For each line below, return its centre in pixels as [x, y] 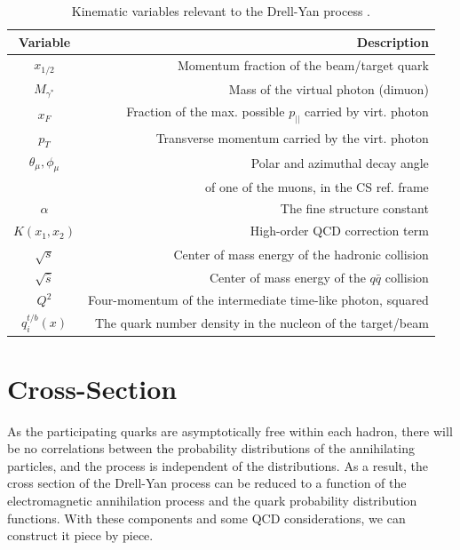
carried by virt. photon [367, 112]
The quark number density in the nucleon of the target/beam [262, 322]
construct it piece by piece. [80, 535]
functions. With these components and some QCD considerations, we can [206, 518]
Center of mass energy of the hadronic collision [301, 254]
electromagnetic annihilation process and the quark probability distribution [212, 501]
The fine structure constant [354, 208]
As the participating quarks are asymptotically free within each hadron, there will [230, 430]
